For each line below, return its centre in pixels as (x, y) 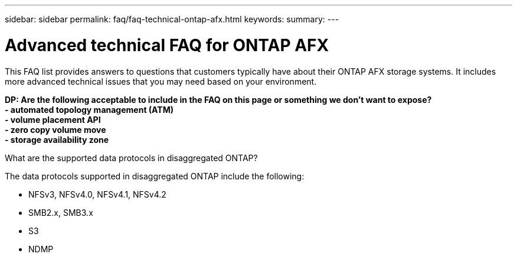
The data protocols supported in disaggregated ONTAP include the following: (155, 176)
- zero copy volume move (55, 129)
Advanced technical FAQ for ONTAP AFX (167, 45)
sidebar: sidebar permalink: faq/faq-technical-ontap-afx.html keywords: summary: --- (172, 19)
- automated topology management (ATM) (89, 109)
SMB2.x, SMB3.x (61, 212)
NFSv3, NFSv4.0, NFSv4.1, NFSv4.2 (97, 194)
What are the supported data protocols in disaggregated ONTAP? (131, 158)
